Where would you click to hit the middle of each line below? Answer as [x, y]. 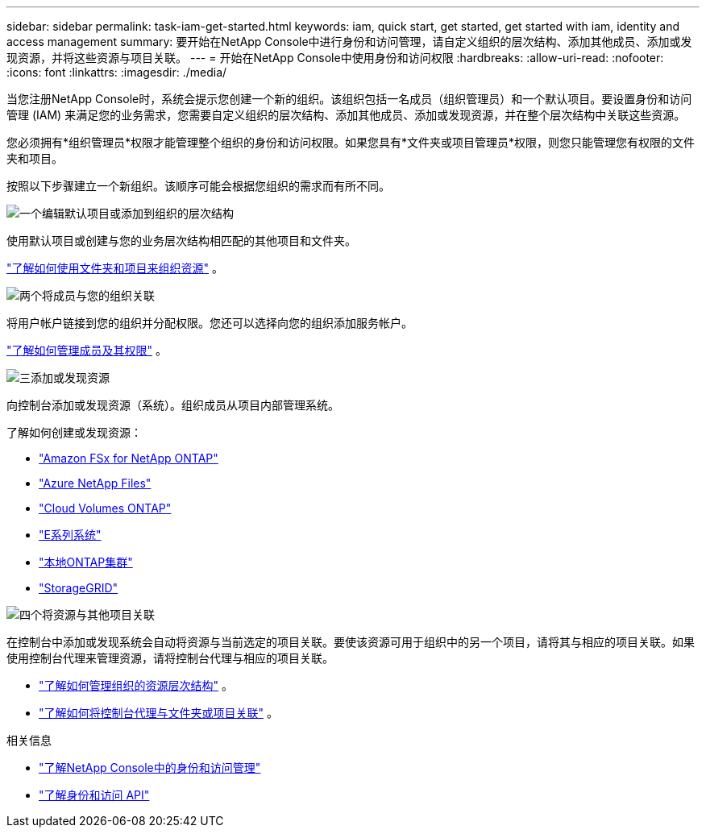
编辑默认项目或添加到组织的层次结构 [138, 213]
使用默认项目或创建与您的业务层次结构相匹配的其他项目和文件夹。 [181, 241]
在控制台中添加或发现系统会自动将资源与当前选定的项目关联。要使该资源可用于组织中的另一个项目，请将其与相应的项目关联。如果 [351, 642]
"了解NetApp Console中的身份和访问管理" [150, 768]
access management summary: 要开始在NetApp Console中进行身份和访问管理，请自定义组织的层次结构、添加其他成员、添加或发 [349, 41]
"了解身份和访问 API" [94, 795]
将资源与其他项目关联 [98, 614]
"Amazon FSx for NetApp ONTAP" [129, 458]
